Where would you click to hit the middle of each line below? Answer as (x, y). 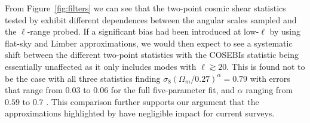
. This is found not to (266, 66)
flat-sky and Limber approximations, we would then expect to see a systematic (149, 43)
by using (285, 31)
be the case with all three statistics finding (83, 78)
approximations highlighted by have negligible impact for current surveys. (140, 113)
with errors (270, 78)
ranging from (269, 90)
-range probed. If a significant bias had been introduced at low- (143, 31)
